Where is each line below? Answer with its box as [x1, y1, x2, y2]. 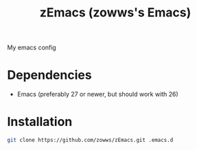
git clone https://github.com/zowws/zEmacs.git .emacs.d [7, 137, 174, 144]
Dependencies [7, 67, 92, 83]
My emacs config [7, 43, 56, 52]
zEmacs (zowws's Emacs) [39, 5, 192, 21]
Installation [7, 114, 73, 129]
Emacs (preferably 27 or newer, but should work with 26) [16, 90, 178, 99]
